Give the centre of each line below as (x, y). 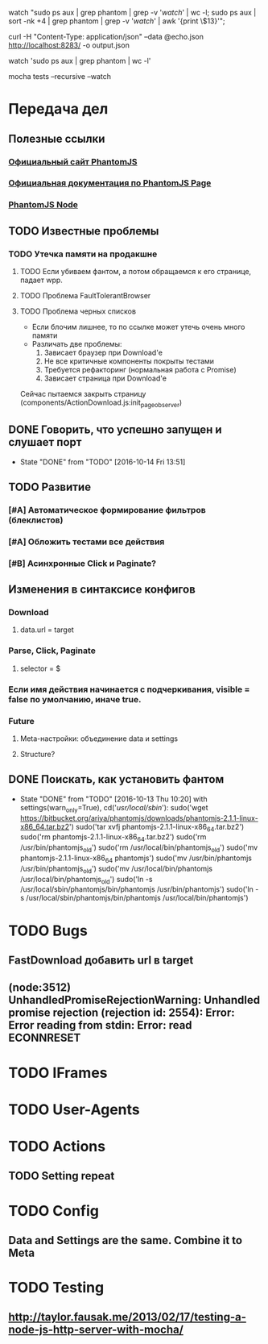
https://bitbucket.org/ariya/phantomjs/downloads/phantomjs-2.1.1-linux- (139, 818)
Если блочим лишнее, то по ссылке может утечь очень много (138, 327)
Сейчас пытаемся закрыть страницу (83, 394)
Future (21, 721)
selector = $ (40, 668)
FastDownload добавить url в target (101, 960)
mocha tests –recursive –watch (60, 76)
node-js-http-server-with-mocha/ (96, 1330)
